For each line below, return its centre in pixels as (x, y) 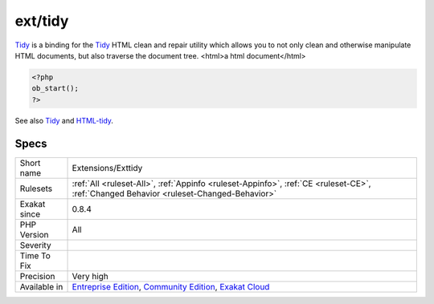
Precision (37, 276)
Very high (90, 276)
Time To (35, 255)
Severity (35, 245)
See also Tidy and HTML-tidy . (64, 120)
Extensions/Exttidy (107, 168)
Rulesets (36, 188)
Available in (41, 286)
